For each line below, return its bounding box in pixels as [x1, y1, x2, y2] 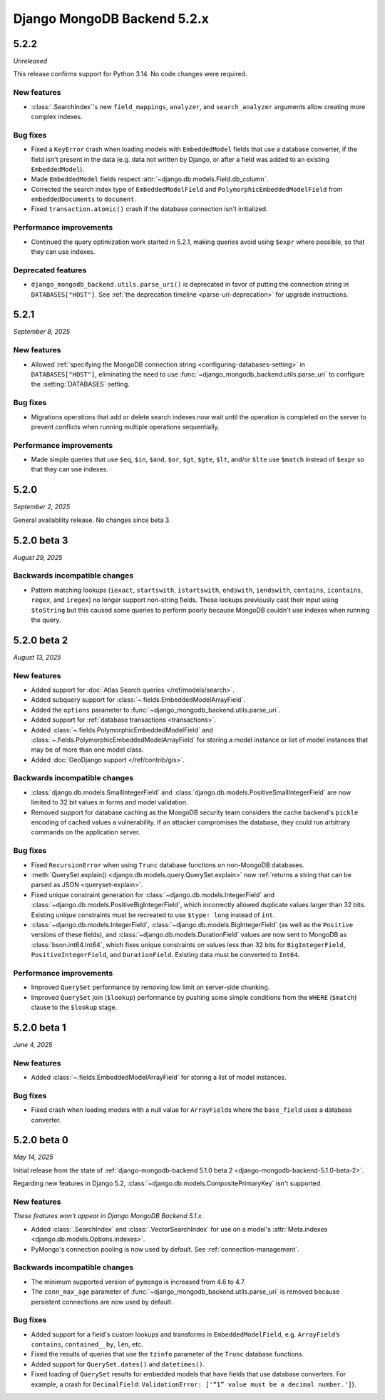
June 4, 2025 [13, 1040, 53, 1048]
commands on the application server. [31, 828, 140, 837]
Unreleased [13, 57, 48, 66]
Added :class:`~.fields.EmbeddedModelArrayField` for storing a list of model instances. [31, 1073, 287, 1082]
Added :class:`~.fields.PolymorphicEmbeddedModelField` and [31, 725, 213, 734]
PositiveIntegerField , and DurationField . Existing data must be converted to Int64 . [31, 951, 300, 959]
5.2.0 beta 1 [13, 1021, 67, 1033]
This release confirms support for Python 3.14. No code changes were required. [13, 70, 247, 78]
